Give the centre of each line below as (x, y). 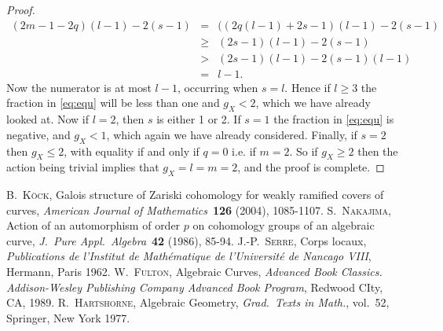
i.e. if (244, 151)
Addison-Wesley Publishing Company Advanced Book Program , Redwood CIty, (195, 287)
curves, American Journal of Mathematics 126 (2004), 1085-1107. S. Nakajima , (199, 210)
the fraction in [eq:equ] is (334, 119)
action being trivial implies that (83, 167)
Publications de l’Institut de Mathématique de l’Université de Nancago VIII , (189, 256)
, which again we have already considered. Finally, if (232, 134)
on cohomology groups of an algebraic (284, 225)
